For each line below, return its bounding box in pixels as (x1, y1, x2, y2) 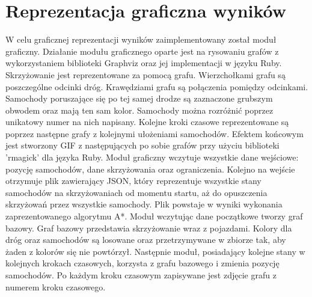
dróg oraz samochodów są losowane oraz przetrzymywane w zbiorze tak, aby (5, 233, 286, 246)
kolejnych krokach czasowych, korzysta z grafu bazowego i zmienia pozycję (5, 257, 280, 269)
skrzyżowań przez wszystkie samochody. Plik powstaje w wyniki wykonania (5, 198, 283, 210)
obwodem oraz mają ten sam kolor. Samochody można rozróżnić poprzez (5, 103, 274, 116)
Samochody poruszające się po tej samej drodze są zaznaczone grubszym (5, 92, 273, 105)
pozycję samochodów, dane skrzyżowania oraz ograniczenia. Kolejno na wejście (5, 162, 295, 175)
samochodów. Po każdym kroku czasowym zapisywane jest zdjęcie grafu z (5, 269, 277, 281)
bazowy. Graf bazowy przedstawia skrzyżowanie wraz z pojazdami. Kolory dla (5, 221, 292, 234)
